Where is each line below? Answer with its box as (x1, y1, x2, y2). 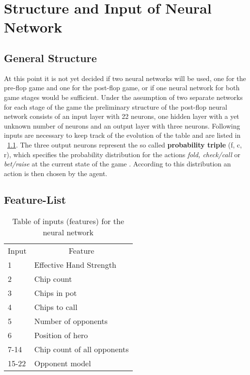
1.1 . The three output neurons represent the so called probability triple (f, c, (7, 139, 242, 149)
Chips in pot (34, 287, 77, 298)
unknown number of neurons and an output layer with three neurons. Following (4, 120, 240, 130)
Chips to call (34, 301, 78, 312)
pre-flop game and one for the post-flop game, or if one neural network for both (4, 82, 240, 93)
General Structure (4, 50, 97, 65)
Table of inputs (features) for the (12, 215, 124, 227)
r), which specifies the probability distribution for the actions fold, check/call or (4, 149, 241, 159)
